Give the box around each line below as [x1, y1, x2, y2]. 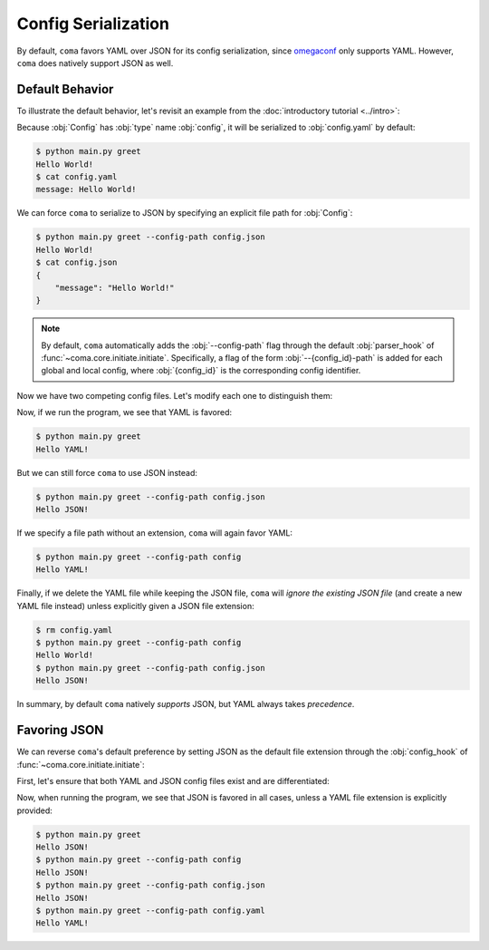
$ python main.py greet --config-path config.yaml [35, 906, 266, 916]
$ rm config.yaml [35, 625, 113, 635]
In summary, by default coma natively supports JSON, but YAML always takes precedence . [16, 699, 355, 710]
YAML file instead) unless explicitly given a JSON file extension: [16, 600, 254, 611]
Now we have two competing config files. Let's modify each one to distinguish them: [16, 390, 333, 401]
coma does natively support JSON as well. [16, 57, 174, 68]
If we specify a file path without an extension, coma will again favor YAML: [16, 527, 293, 538]
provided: [16, 805, 53, 816]
